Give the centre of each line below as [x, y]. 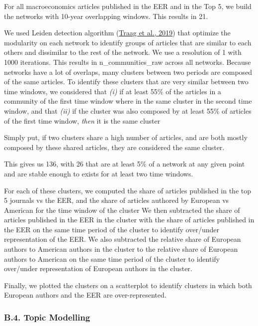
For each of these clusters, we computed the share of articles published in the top [128, 190]
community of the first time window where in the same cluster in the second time [128, 101]
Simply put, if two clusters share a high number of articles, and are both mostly [126, 137]
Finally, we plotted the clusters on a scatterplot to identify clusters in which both [128, 285]
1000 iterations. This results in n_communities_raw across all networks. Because [128, 62]
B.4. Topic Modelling [47, 317]
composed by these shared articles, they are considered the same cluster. [114, 147]
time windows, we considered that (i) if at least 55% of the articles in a [113, 91]
